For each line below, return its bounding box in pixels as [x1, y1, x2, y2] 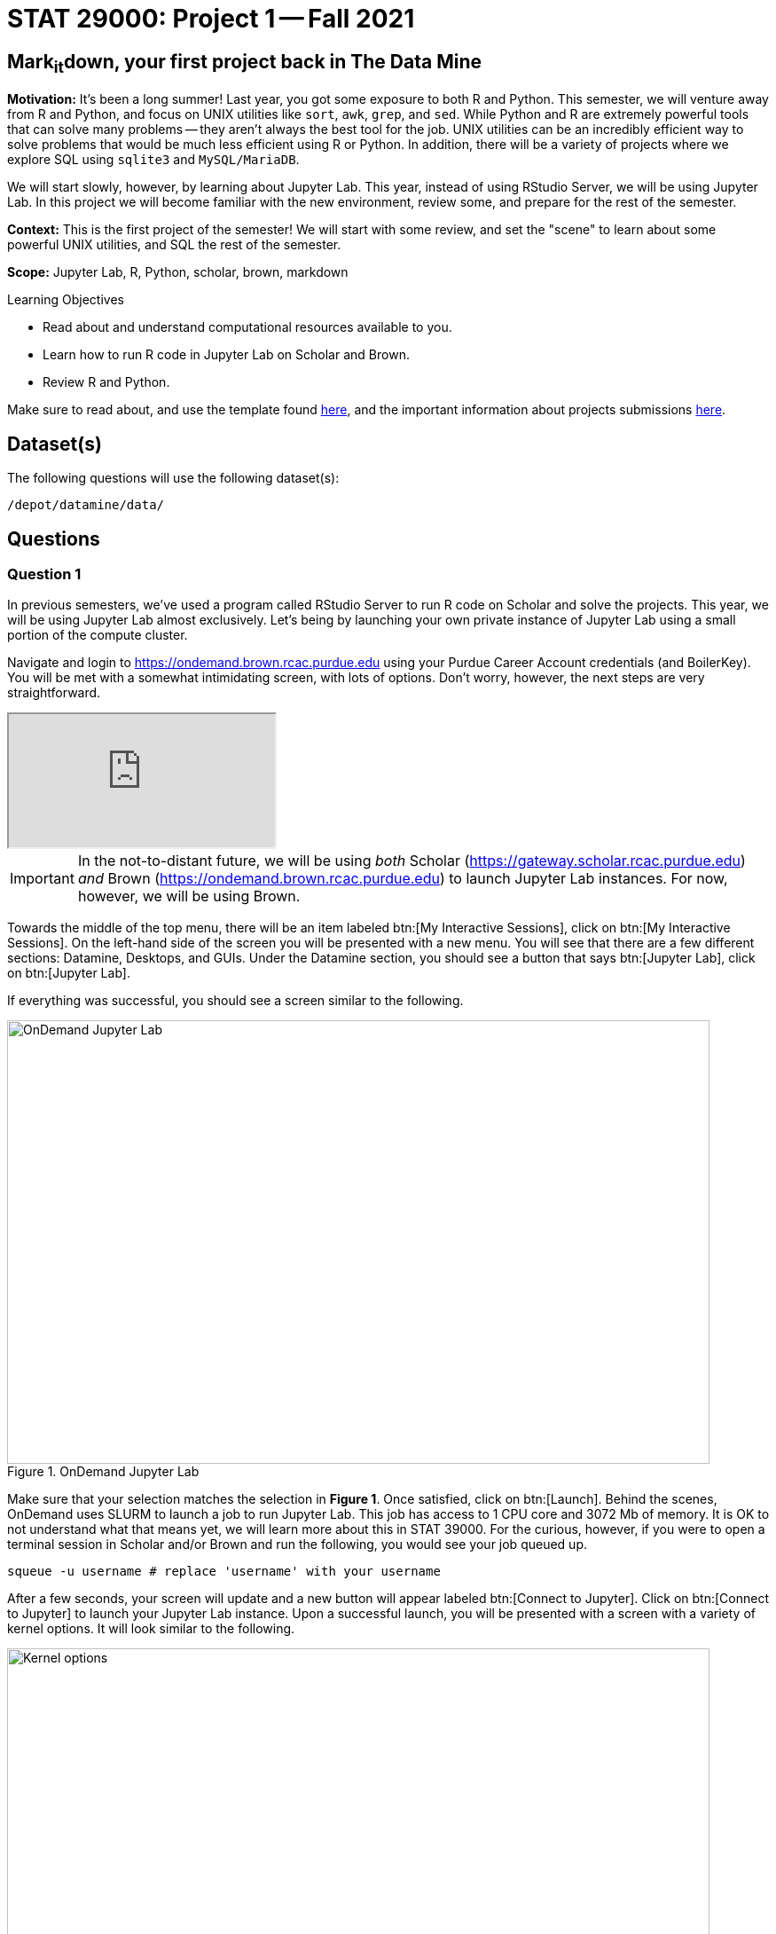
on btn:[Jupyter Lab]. [7, 965, 130, 981]
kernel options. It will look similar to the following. [7, 1621, 295, 1637]
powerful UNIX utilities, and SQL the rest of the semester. [7, 237, 341, 253]
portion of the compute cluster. [7, 627, 188, 643]
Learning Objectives [7, 292, 124, 308]
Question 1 [7, 565, 82, 584]
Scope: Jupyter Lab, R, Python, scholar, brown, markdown [7, 264, 349, 280]
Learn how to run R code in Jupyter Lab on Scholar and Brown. [43, 347, 410, 363]
